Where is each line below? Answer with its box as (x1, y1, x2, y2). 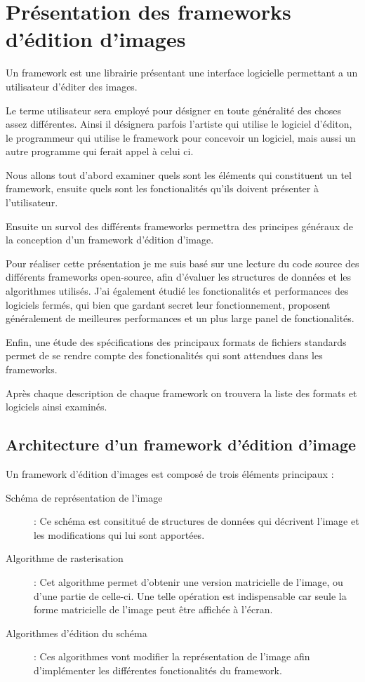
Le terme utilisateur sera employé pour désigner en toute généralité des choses (6, 102, 341, 117)
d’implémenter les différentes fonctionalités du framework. (34, 662, 282, 677)
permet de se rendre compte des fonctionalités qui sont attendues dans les (6, 348, 323, 363)
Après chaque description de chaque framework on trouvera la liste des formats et (6, 385, 357, 400)
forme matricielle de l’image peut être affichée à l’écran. (34, 602, 273, 617)
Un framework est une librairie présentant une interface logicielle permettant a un (6, 65, 358, 80)
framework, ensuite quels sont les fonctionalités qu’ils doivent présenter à (6, 181, 319, 196)
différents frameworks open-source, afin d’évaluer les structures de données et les (6, 269, 351, 284)
